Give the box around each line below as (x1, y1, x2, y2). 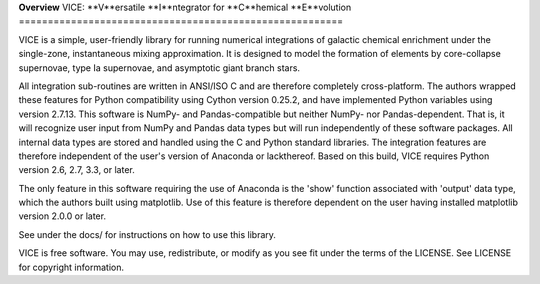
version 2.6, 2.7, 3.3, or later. (18, 164, 135, 176)
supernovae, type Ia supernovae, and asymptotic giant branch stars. (18, 61, 300, 74)
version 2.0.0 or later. (18, 210, 107, 222)
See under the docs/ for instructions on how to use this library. (18, 228, 277, 240)
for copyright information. (18, 261, 125, 273)
